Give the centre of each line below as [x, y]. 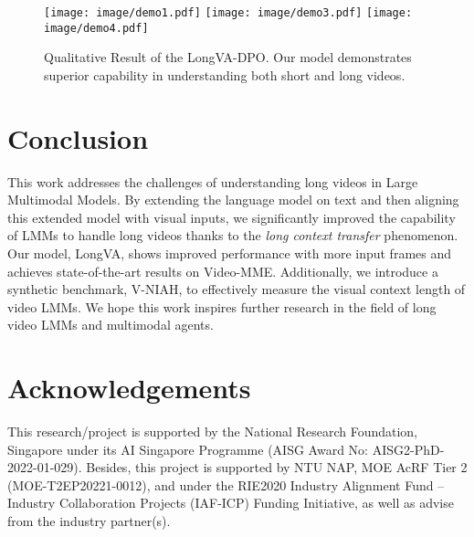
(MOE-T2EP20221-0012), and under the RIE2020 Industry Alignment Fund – [226, 484]
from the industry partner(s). [89, 521]
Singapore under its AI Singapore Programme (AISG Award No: [188, 449]
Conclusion [78, 137]
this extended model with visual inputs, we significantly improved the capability [232, 217]
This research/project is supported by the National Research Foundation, [212, 432]
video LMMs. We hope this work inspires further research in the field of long [222, 306]
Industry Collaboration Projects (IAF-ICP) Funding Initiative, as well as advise [231, 503]
